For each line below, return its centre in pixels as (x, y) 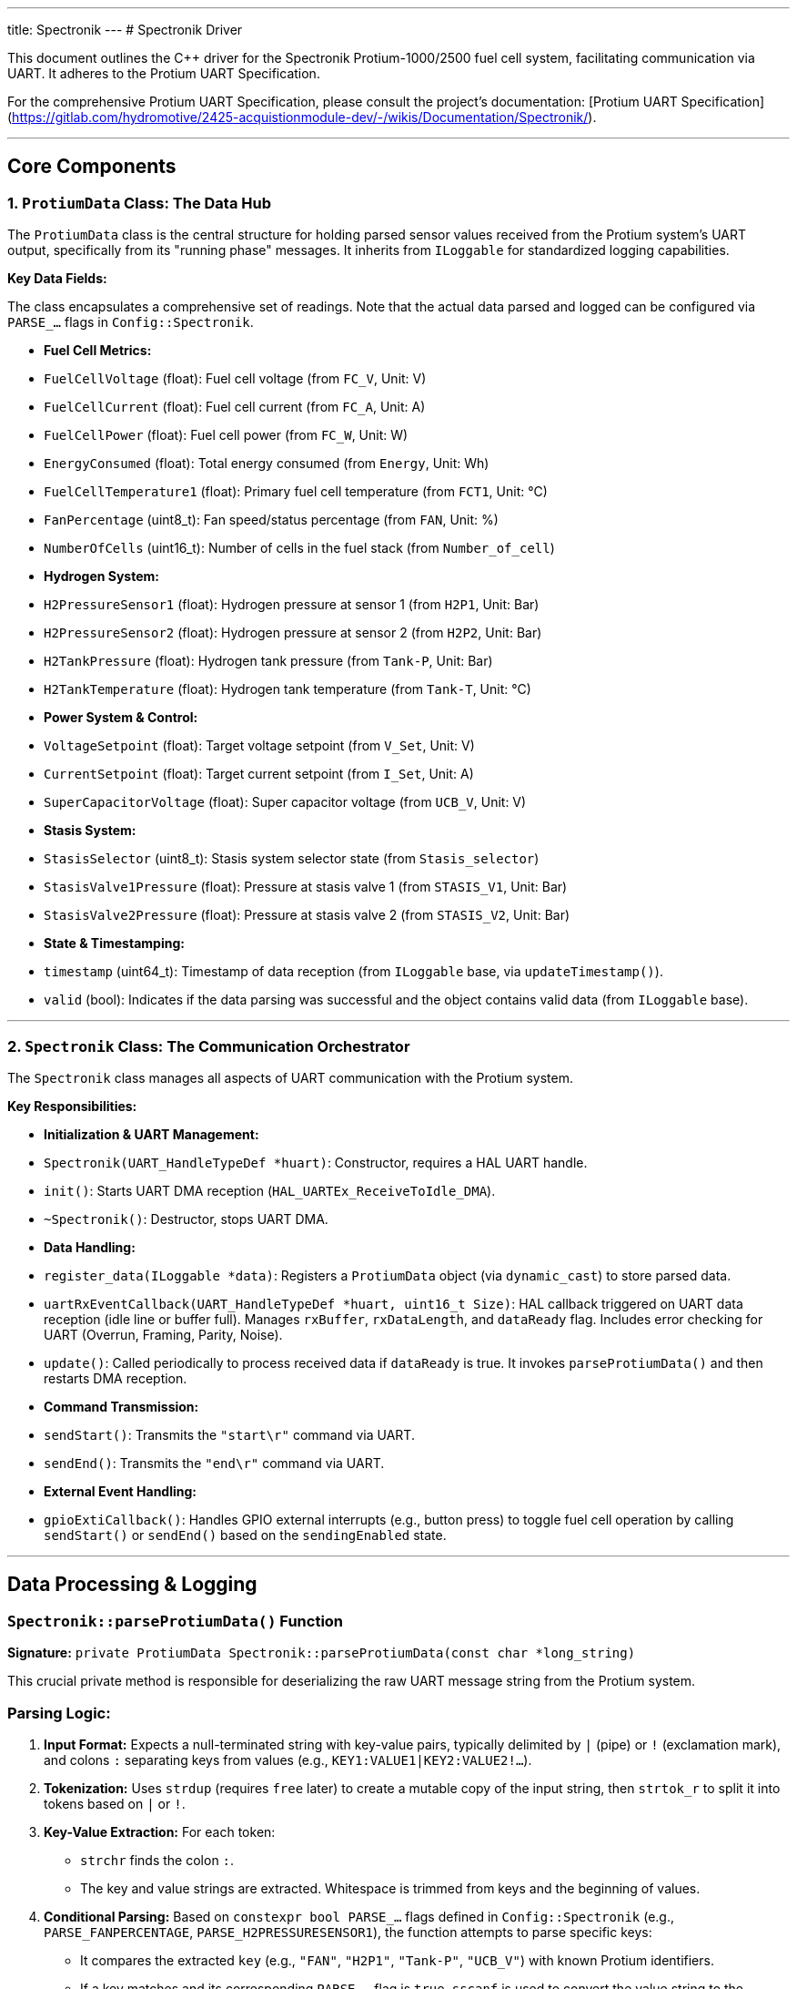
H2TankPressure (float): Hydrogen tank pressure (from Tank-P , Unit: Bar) (268, 661)
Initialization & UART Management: (151, 1134)
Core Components (92, 167)
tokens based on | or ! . (115, 1803)
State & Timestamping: (114, 943)
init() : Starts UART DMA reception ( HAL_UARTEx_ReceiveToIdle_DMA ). (270, 1190)
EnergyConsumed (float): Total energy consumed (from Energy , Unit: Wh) (267, 464)
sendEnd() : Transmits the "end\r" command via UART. (214, 1463)
